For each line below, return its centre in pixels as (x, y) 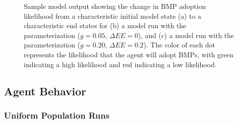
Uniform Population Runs (57, 115)
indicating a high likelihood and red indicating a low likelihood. (120, 64)
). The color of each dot (179, 45)
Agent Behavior (45, 91)
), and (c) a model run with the (186, 35)
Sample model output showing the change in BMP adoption (115, 6)
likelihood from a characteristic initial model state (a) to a (113, 16)
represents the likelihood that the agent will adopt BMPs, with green (129, 54)
